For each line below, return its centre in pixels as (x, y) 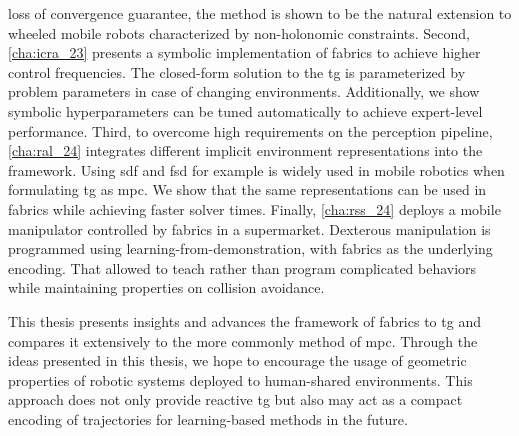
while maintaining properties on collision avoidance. (166, 287)
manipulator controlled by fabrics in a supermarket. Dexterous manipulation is (249, 228)
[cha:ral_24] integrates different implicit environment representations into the (245, 150)
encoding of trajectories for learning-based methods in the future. (208, 418)
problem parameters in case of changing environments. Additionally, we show (244, 91)
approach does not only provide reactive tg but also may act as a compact (235, 399)
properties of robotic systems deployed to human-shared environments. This (240, 379)
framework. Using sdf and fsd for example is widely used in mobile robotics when (256, 169)
